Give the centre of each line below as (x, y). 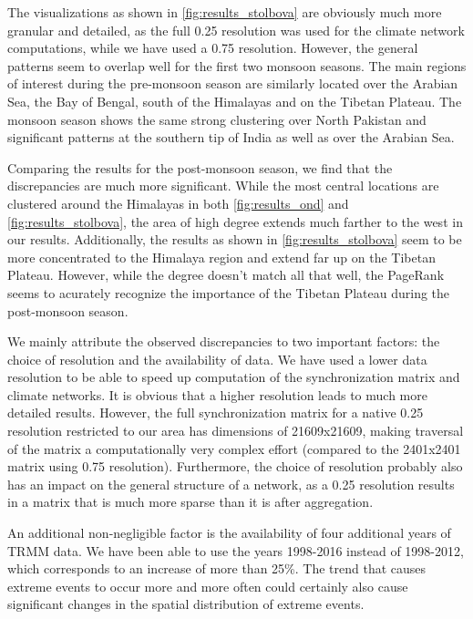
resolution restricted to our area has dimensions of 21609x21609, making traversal (236, 431)
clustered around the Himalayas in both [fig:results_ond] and (178, 203)
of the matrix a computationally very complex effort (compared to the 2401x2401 (234, 448)
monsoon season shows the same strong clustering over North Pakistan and (217, 119)
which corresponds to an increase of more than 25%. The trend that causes (217, 568)
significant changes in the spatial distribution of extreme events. (186, 604)
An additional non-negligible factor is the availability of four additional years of (229, 533)
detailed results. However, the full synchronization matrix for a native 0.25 (216, 413)
